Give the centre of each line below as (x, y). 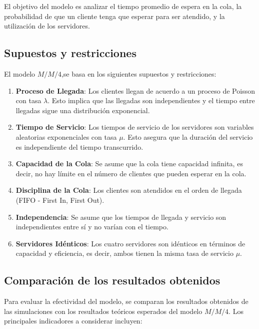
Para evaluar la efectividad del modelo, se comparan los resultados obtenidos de (126, 301)
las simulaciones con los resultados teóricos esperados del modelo (103, 311)
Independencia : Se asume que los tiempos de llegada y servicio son (121, 217)
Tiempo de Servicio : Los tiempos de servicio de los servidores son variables (135, 127)
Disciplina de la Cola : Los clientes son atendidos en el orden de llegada (129, 190)
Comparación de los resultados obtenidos (112, 280)
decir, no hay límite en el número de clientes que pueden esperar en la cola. (131, 173)
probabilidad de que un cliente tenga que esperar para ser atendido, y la (114, 16)
